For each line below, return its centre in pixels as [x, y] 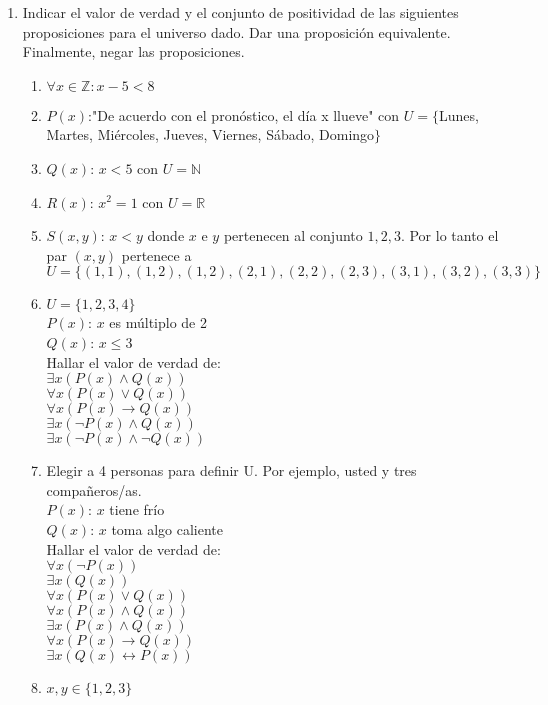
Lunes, [458, 114]
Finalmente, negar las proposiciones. [133, 51]
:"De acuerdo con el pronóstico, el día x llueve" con [244, 114]
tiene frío [137, 509]
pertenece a [156, 254]
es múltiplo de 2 [158, 322]
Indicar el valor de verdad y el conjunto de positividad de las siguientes [240, 12]
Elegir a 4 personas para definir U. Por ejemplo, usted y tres [231, 470]
